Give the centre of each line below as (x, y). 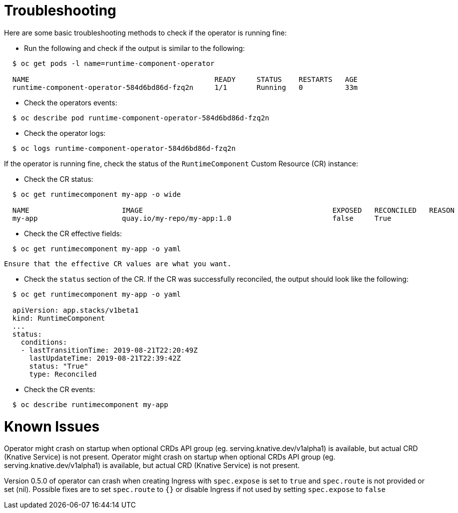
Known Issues (52, 426)
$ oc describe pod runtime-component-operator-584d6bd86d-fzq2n (141, 118)
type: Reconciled (63, 374)
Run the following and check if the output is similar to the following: (135, 48)
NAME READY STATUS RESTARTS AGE (185, 79)
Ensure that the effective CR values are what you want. (118, 263)
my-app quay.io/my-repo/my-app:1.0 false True (202, 218)
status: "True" (59, 366)
